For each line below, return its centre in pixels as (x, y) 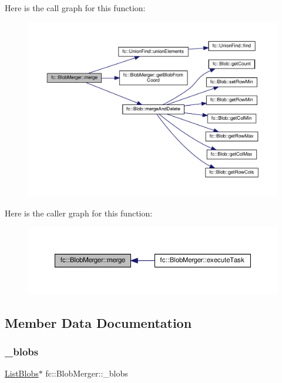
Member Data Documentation (98, 322)
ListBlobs (22, 373)
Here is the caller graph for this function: (79, 213)
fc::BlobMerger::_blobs (87, 373)
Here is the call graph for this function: (75, 8)
